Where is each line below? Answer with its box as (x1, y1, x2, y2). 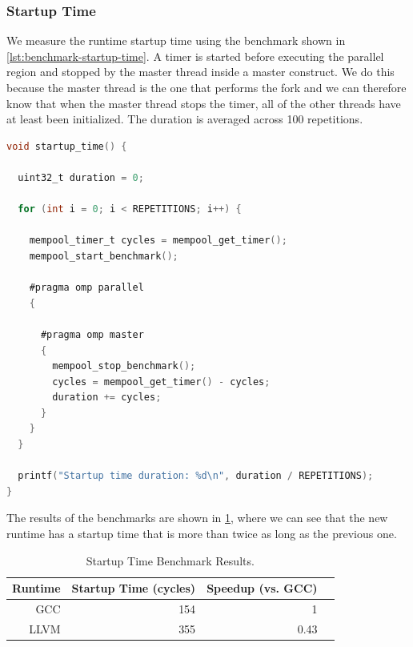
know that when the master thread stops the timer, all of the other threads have (6, 94, 401, 111)
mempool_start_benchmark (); (29, 250, 178, 262)
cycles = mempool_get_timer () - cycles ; (52, 376, 271, 388)
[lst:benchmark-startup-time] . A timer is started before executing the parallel (6, 47, 384, 64)
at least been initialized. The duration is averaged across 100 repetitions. (6, 111, 363, 127)
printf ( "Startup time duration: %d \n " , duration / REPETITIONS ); (18, 470, 374, 482)
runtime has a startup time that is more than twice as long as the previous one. (6, 525, 397, 542)
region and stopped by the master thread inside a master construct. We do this (6, 63, 395, 80)
